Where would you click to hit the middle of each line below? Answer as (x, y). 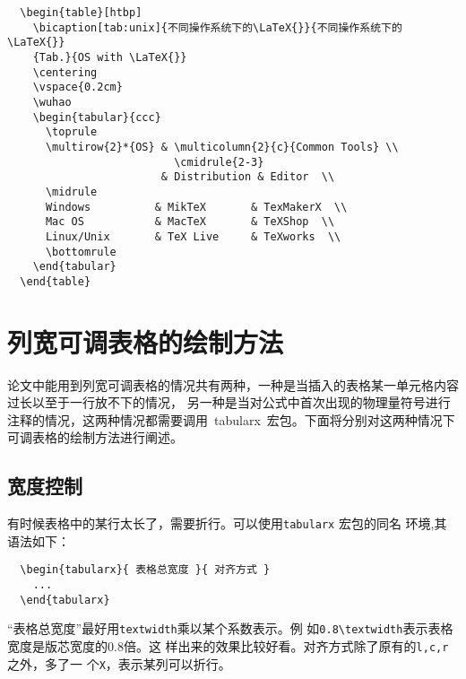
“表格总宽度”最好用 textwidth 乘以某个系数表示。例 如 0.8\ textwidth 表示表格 (230, 628)
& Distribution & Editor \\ (248, 177)
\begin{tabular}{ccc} (97, 117)
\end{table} (56, 281)
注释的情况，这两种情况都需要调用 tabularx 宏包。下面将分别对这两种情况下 (231, 419)
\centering (65, 72)
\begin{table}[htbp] (81, 13)
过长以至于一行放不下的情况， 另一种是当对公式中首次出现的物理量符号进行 (229, 402)
